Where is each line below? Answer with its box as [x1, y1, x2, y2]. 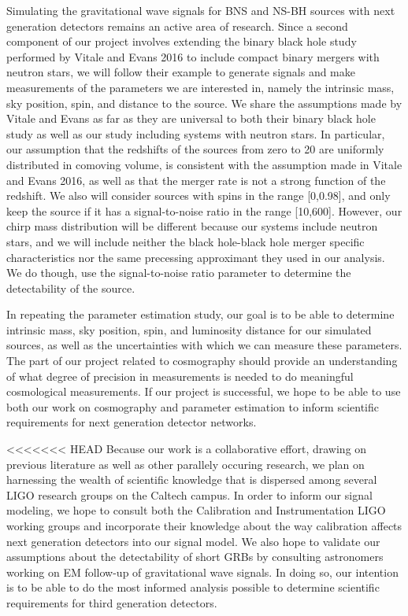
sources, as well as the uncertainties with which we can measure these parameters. [6, 337, 402, 353]
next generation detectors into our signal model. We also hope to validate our [6, 533, 380, 549]
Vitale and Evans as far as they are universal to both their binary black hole [6, 110, 376, 127]
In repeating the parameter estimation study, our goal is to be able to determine [6, 306, 395, 323]
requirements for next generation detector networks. [6, 414, 257, 430]
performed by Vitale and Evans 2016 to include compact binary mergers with [6, 48, 380, 65]
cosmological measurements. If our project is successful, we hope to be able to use [6, 383, 401, 400]
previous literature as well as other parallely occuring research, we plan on [6, 456, 365, 472]
